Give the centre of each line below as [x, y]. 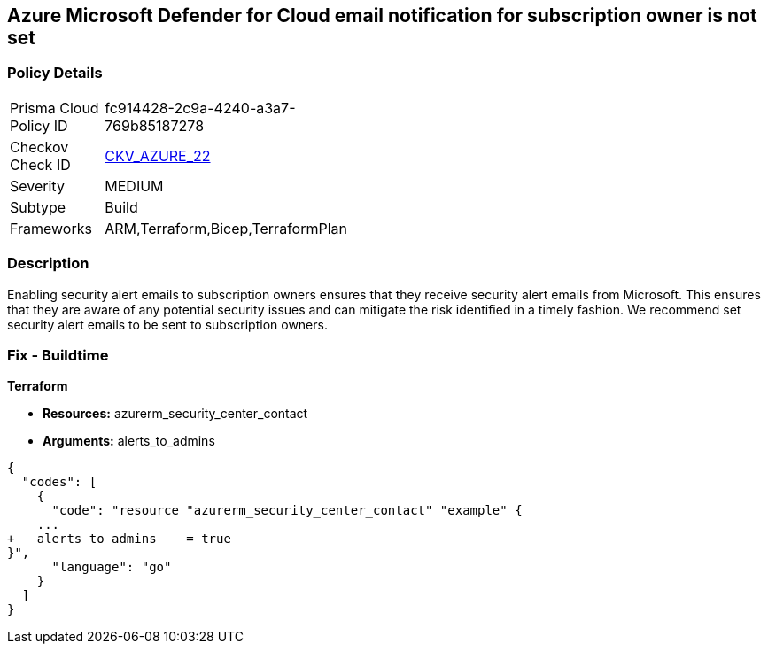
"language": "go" [112, 567]
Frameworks [51, 228]
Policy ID [39, 125]
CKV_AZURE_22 [158, 155]
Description [48, 263]
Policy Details [55, 73]
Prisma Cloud [54, 108]
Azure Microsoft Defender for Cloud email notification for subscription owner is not [382, 15]
